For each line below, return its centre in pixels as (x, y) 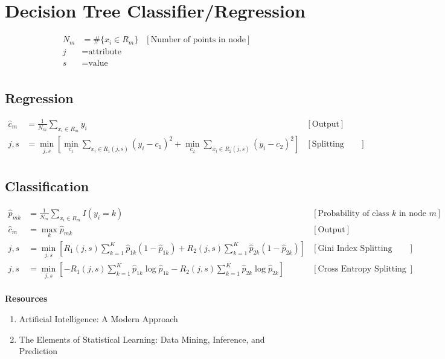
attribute (105, 52)
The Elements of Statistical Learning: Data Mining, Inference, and (142, 339)
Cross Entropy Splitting (362, 269)
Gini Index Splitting (355, 248)
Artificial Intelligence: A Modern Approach (98, 318)
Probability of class (354, 213)
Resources (26, 298)
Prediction (38, 351)
